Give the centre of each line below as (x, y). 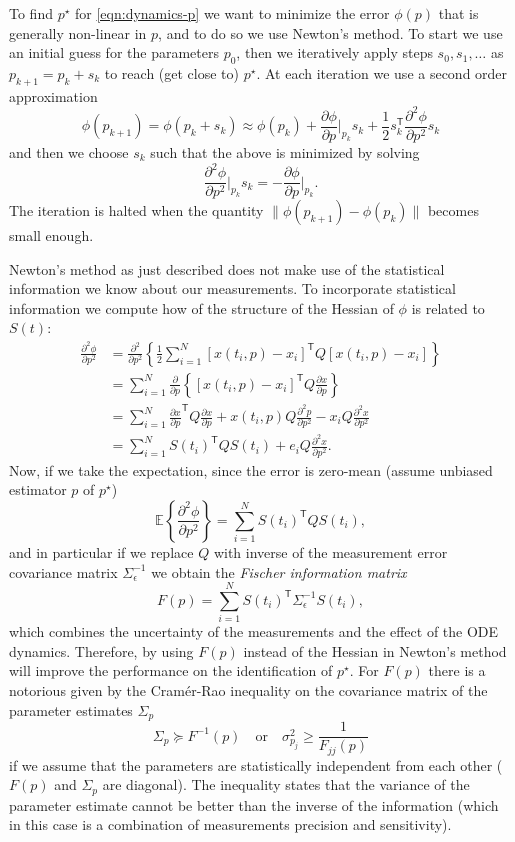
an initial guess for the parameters (114, 52)
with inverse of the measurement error (330, 551)
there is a (457, 670)
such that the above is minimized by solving (285, 151)
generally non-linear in (78, 32)
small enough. (51, 235)
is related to (448, 307)
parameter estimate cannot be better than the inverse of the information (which (254, 804)
